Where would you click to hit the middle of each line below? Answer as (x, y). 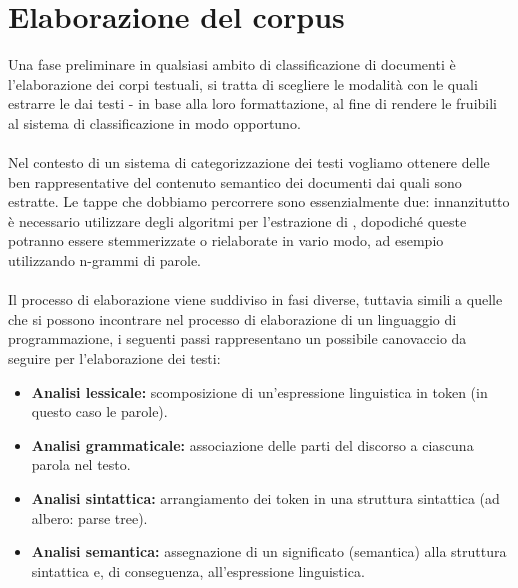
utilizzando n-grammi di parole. (104, 260)
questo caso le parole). (99, 411)
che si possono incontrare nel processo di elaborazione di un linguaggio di (232, 318)
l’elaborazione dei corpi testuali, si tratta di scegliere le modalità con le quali (243, 83)
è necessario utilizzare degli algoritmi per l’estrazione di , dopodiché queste (237, 220)
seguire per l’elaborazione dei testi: (114, 358)
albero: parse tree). (89, 517)
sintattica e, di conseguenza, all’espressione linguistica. (198, 570)
